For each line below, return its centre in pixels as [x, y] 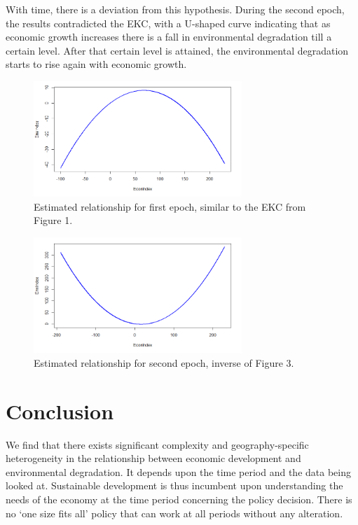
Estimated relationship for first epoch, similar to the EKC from [170, 206]
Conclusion [60, 411]
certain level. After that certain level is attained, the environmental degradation [177, 50]
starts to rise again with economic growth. [96, 64]
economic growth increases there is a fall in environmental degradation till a [169, 37]
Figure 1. [53, 220]
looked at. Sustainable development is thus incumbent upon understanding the [174, 485]
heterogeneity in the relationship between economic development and [153, 458]
